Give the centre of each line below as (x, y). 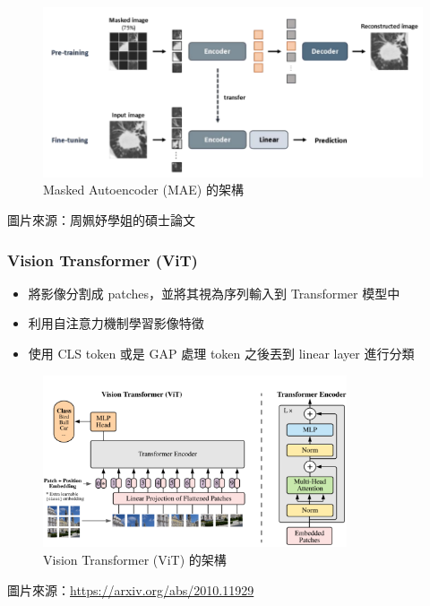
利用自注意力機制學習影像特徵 (116, 323)
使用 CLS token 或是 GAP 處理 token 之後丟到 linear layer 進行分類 (221, 353)
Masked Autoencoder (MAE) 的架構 (143, 190)
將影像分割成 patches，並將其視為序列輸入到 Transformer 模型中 (214, 293)
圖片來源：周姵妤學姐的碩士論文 (101, 219)
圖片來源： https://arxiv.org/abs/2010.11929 (131, 589)
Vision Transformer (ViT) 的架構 (135, 559)
